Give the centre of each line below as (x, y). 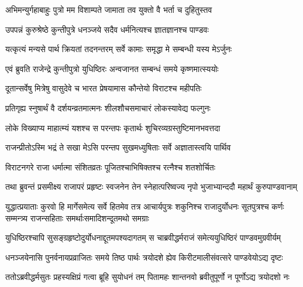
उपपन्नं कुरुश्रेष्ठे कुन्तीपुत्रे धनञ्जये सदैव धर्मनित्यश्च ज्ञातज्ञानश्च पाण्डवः (107, 29)
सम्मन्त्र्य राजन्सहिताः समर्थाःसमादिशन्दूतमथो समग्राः (77, 218)
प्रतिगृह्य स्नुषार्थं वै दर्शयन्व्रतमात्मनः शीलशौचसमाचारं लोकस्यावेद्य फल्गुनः (108, 107)
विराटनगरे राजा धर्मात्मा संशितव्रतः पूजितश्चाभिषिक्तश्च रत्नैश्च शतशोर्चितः (111, 167)
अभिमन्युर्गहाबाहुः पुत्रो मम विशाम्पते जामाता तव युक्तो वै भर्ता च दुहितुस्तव (109, 9)
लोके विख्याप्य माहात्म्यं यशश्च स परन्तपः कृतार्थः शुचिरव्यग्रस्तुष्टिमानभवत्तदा (113, 127)
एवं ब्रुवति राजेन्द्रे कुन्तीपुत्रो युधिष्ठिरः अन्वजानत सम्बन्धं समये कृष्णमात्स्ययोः (112, 68)
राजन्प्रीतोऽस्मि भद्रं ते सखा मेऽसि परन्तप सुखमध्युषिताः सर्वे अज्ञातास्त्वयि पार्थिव (118, 147)
